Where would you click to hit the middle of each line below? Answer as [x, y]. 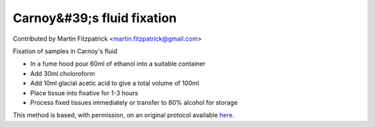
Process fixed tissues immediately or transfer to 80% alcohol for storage [134, 102]
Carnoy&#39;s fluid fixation [95, 18]
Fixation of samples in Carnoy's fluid [65, 51]
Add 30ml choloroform [62, 73]
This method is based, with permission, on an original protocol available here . [124, 115]
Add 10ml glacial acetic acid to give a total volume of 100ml [115, 84]
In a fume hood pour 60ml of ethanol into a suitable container [118, 64]
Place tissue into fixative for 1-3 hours [84, 92]
